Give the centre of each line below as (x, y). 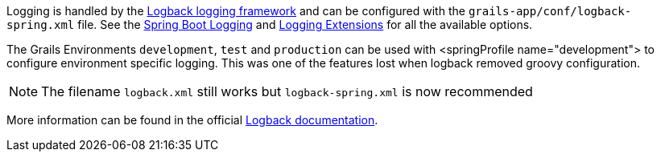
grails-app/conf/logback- (550, 11)
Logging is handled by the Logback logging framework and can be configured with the (236, 11)
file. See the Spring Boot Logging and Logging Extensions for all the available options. (305, 24)
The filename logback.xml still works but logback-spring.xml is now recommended (287, 91)
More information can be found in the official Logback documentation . (192, 120)
